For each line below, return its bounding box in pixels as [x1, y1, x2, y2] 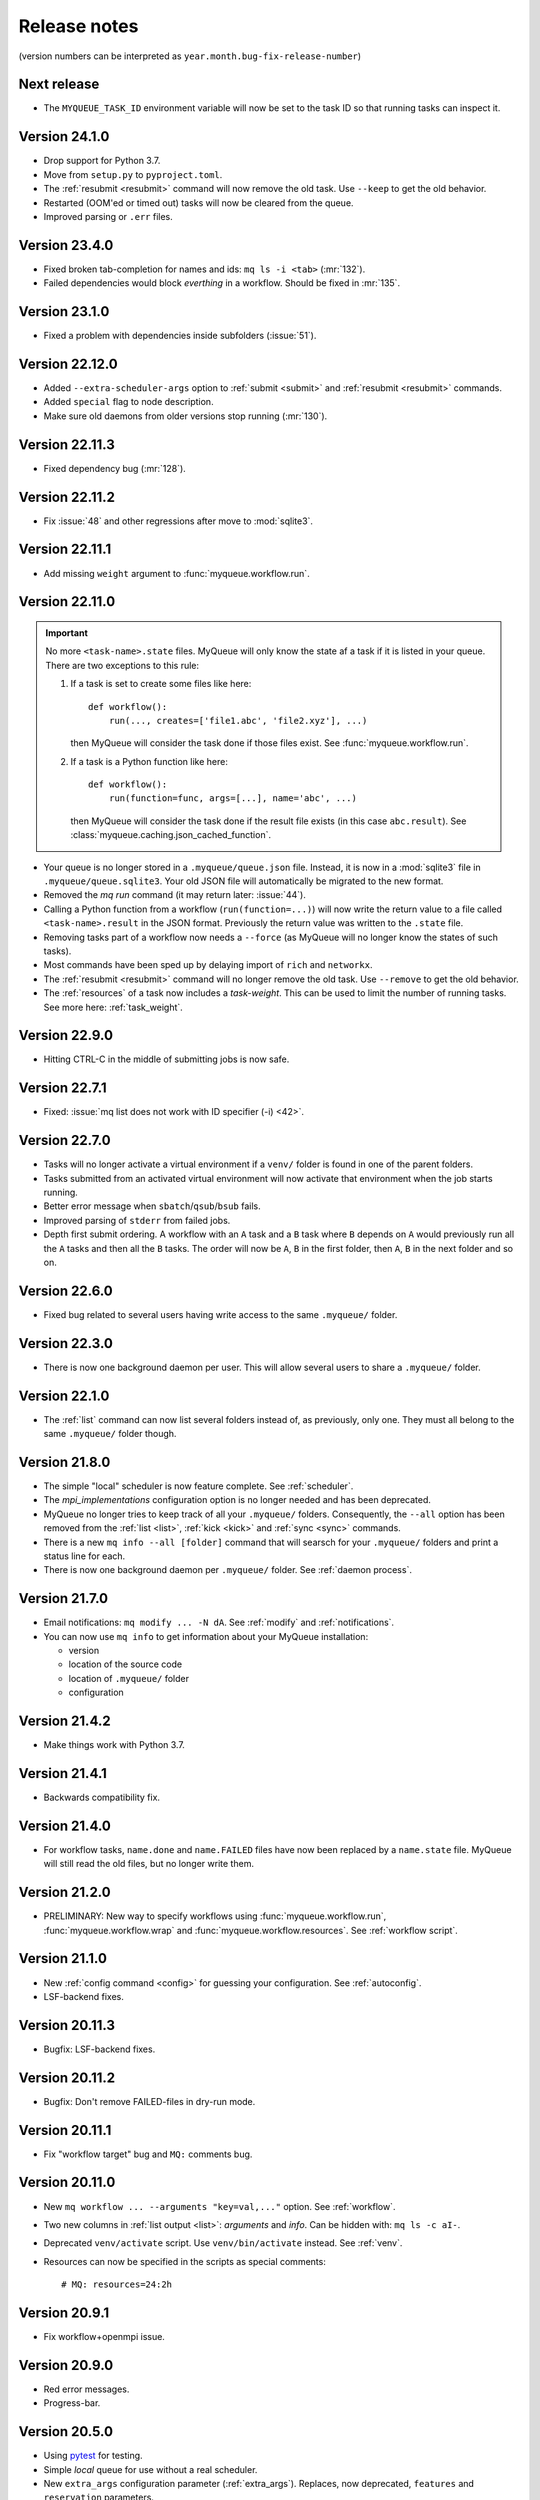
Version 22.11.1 [18, 541, 112, 558]
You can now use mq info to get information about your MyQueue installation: [43, 1630, 369, 1642]
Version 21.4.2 [18, 1713, 111, 1730]
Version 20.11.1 [18, 2121, 112, 2139]
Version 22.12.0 [18, 355, 119, 372]
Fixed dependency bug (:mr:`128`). [43, 462, 187, 474]
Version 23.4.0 [18, 236, 114, 254]
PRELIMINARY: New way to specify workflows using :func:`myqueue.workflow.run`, [43, 1910, 387, 1922]
